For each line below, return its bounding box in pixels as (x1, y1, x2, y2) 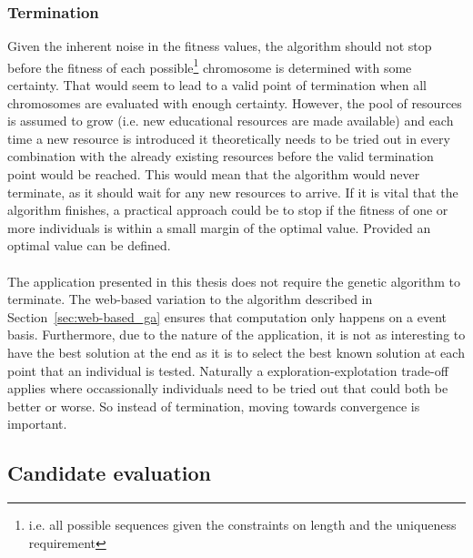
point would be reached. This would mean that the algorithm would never (7, 165, 420, 184)
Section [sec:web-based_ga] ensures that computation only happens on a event (7, 307, 448, 326)
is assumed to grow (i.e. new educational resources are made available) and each (7, 111, 454, 130)
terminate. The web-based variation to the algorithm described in (7, 289, 373, 309)
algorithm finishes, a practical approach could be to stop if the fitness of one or (7, 200, 448, 219)
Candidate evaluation (7, 459, 212, 487)
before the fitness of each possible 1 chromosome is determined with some (7, 55, 412, 76)
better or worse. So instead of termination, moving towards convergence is (7, 396, 420, 415)
